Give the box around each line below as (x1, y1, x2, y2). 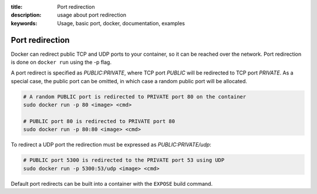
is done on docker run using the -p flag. (11, 59, 112, 66)
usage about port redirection (57, 12, 126, 19)
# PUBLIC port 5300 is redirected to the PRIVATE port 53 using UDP (23, 157, 225, 164)
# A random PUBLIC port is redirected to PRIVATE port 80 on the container (23, 93, 247, 100)
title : (11, 4, 23, 10)
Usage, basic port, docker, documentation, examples (57, 19, 185, 26)
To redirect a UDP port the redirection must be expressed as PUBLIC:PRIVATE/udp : (11, 141, 211, 148)
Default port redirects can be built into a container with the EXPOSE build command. (11, 180, 213, 187)
